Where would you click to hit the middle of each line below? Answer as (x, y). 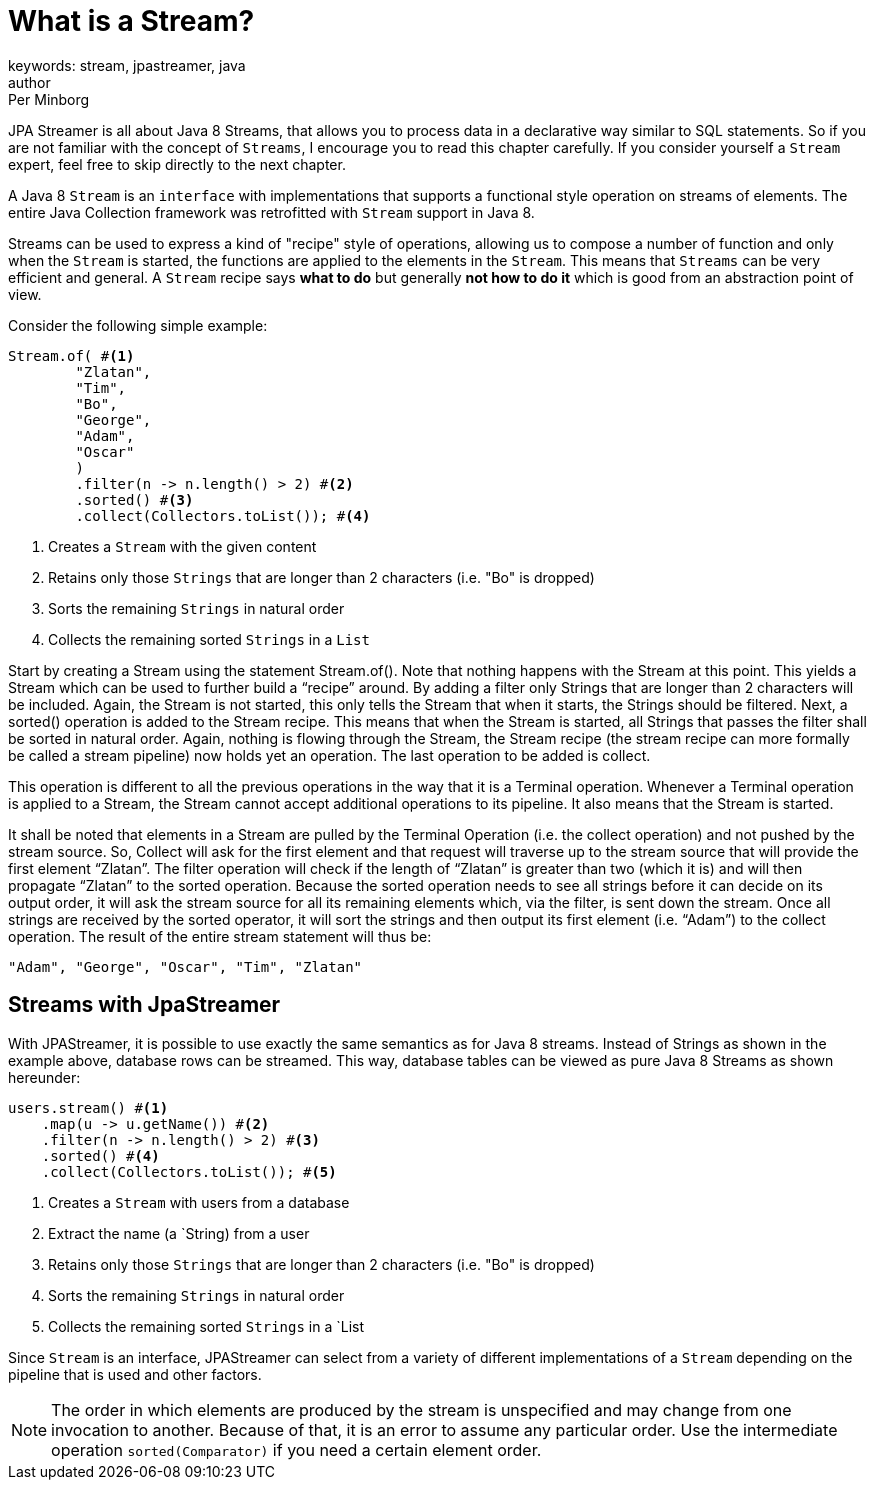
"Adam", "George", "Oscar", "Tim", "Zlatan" (185, 966)
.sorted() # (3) (134, 499)
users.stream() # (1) (88, 1107)
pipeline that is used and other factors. (135, 1374)
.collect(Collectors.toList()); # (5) (189, 1171)
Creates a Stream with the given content (182, 546)
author (29, 82)
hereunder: (44, 1077)
